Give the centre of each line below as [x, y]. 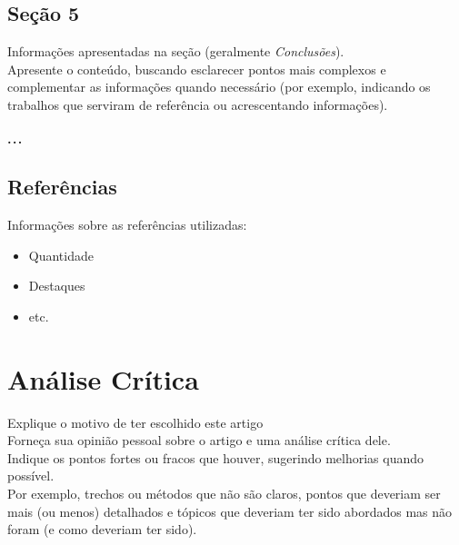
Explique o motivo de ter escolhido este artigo [135, 422]
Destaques [57, 286]
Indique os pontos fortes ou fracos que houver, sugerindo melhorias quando [216, 457]
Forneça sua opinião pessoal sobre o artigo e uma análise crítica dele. [199, 440]
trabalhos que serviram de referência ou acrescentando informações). [198, 104]
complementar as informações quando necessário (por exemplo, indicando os [219, 87]
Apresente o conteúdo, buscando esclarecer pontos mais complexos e [197, 69]
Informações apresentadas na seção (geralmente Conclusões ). [176, 51]
